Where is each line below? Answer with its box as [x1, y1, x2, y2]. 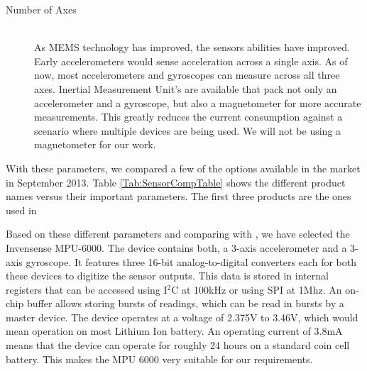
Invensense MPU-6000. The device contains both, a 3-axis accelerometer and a [6, 240, 347, 255]
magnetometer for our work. [34, 137, 156, 152]
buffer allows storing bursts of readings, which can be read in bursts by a [26, 296, 344, 311]
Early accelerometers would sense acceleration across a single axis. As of [34, 53, 348, 68]
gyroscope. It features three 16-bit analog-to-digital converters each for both [26, 254, 357, 269]
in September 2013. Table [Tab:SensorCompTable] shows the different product [6, 175, 346, 189]
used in [6, 202, 37, 217]
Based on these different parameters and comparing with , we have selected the [6, 226, 350, 241]
